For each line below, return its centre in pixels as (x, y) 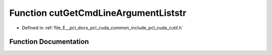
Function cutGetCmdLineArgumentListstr (98, 13)
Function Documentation (49, 42)
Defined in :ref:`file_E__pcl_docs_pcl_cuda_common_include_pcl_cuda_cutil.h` (103, 28)
